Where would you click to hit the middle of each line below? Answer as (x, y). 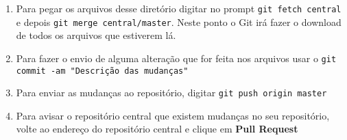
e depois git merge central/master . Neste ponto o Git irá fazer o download (179, 22)
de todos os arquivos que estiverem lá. (96, 35)
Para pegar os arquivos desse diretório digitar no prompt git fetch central (179, 8)
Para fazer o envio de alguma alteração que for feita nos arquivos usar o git (176, 58)
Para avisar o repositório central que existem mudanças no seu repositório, (173, 115)
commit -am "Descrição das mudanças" (102, 71)
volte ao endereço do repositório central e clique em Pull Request (157, 129)
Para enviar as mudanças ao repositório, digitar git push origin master (171, 93)
